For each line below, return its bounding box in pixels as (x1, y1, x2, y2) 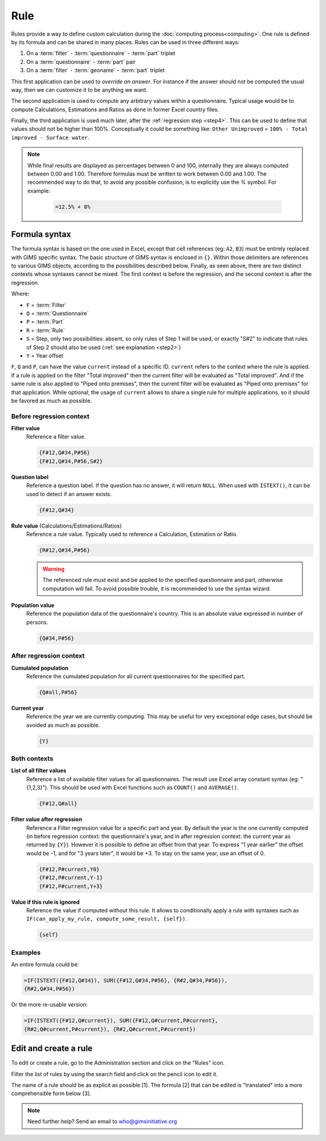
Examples (11, 948, 41, 956)
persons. (26, 618, 48, 626)
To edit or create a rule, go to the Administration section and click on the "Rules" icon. (11, 1059, 225, 1067)
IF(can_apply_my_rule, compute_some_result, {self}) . (26, 915, 187, 923)
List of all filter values (11, 767, 66, 774)
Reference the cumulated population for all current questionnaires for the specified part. (26, 672, 246, 680)
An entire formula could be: (11, 961, 80, 968)
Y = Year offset (26, 351, 63, 359)
